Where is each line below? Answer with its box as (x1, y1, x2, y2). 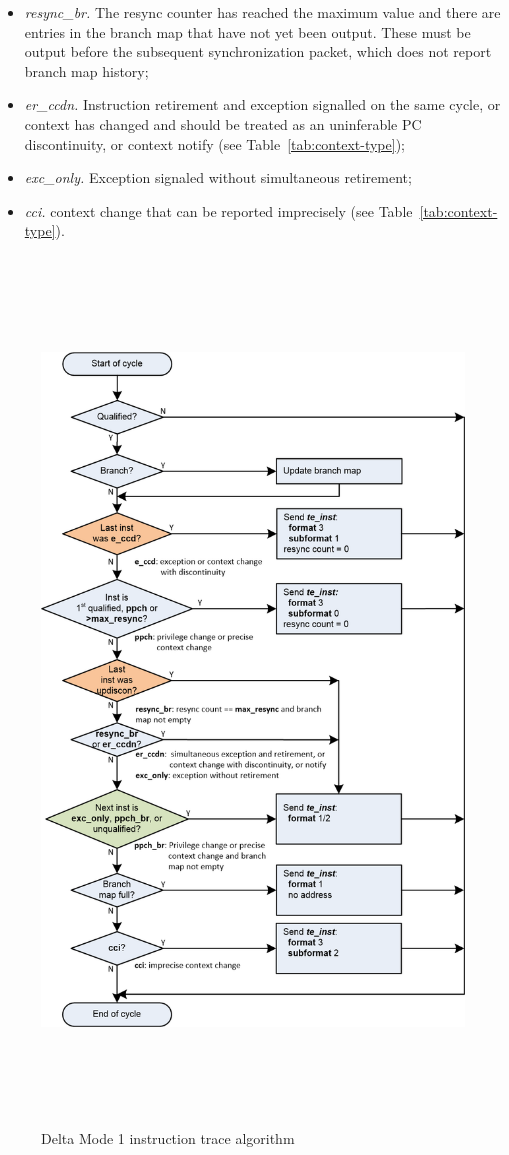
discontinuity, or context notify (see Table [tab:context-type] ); (24, 133, 405, 154)
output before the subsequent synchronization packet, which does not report (24, 41, 492, 62)
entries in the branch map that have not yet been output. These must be (24, 21, 471, 42)
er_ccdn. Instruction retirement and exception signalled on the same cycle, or (24, 94, 501, 115)
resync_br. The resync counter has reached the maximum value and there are (24, 2, 501, 22)
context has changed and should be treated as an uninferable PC (24, 113, 422, 134)
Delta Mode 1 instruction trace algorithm (41, 1127, 295, 1148)
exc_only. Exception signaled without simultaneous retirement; (24, 167, 412, 188)
